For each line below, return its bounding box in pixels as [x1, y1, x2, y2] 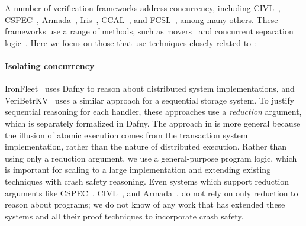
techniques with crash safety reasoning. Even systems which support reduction [5, 175, 289, 187]
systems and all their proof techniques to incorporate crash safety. [5, 209, 244, 222]
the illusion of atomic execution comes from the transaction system [5, 128, 248, 141]
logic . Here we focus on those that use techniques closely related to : [5, 36, 256, 49]
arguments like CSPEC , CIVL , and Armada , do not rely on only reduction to [5, 186, 298, 199]
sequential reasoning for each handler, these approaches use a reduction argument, [5, 105, 302, 118]
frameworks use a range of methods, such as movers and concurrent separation [5, 25, 294, 37]
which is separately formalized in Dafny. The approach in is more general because [5, 117, 301, 129]
